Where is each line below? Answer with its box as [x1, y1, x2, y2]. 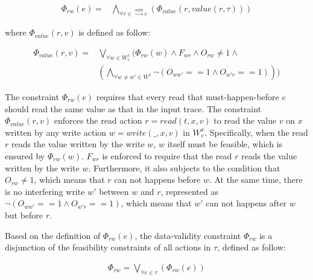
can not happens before [114, 173, 201, 186]
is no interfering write [5, 185, 85, 197]
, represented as [160, 185, 218, 197]
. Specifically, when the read [204, 126, 308, 138]
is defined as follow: [78, 26, 151, 39]
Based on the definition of [5, 229, 101, 241]
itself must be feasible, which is [167, 138, 283, 150]
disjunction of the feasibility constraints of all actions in [5, 241, 211, 253]
